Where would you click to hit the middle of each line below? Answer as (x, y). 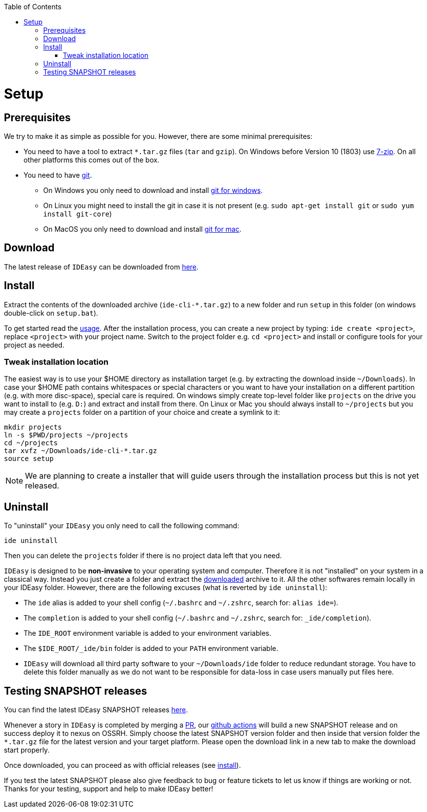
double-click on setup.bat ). (51, 313)
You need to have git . (58, 175)
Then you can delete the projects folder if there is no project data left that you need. (143, 556)
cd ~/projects (31, 443)
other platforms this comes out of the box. (92, 160)
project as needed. (34, 345)
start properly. (27, 750)
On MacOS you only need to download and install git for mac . (142, 229)
